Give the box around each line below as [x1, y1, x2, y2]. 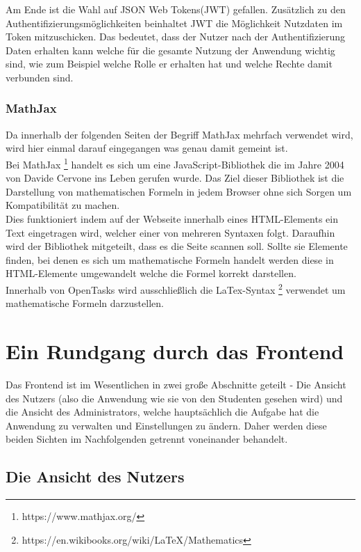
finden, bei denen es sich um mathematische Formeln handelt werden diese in [6, 252, 334, 267]
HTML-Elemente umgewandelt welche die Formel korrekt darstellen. [6, 266, 296, 281]
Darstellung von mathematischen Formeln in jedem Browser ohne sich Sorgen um [6, 184, 352, 198]
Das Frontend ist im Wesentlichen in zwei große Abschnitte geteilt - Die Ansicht [6, 377, 346, 391]
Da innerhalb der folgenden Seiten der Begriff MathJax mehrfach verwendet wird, [6, 127, 353, 141]
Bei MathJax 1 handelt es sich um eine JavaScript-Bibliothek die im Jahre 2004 [6, 155, 344, 171]
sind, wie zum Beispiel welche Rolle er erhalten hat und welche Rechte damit [6, 56, 333, 71]
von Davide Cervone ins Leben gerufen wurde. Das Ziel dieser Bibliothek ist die [6, 171, 344, 185]
